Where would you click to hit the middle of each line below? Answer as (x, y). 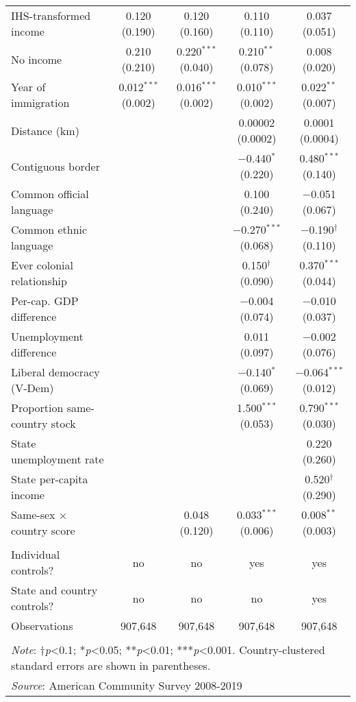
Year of (28, 87)
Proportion (37, 408)
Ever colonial (42, 265)
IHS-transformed (51, 15)
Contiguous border (55, 166)
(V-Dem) (33, 388)
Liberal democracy (55, 372)
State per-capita (50, 479)
